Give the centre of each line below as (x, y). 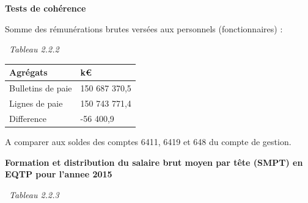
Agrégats (28, 72)
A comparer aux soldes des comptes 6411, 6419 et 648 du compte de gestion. (148, 141)
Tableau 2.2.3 (34, 194)
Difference (28, 118)
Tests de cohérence (46, 8)
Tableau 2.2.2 (34, 49)
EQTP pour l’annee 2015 (59, 174)
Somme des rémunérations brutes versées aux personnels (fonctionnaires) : (144, 28)
